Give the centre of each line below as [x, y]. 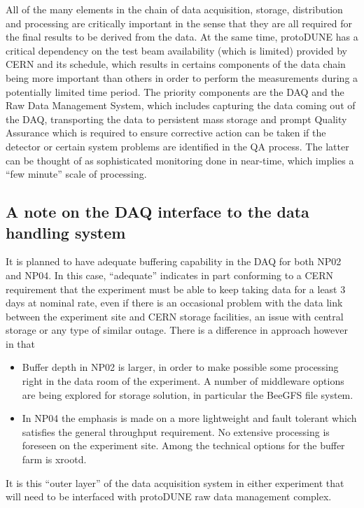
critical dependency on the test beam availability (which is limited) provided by [176, 50]
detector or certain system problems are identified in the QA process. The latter [177, 146]
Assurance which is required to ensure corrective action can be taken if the [166, 133]
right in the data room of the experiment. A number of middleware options [183, 381]
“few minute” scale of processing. [76, 174]
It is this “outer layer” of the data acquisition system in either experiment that [175, 482]
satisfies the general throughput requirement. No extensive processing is [176, 431]
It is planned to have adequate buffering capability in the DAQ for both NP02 [174, 261]
